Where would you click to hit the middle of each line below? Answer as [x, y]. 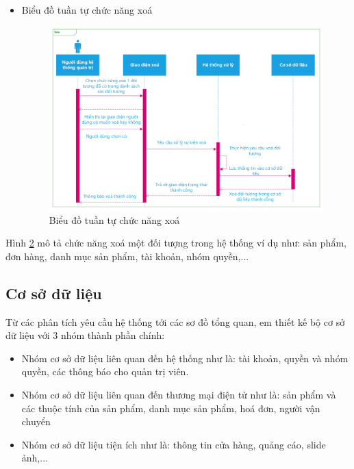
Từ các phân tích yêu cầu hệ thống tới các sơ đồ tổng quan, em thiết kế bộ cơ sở [175, 321]
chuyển [36, 421]
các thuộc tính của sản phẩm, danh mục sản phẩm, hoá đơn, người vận [171, 408]
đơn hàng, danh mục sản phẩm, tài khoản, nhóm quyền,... [127, 256]
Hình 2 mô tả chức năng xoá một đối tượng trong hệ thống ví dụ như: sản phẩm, [176, 243]
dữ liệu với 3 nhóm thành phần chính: [85, 335]
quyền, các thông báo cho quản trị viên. [105, 371]
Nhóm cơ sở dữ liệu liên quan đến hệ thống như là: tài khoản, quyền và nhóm [185, 358]
